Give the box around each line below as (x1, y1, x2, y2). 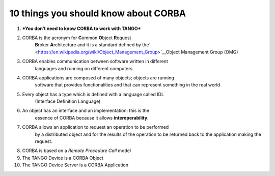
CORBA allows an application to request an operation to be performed (22, 124, 169, 130)
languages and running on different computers (35, 65, 133, 71)
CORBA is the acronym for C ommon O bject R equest (22, 35, 131, 41)
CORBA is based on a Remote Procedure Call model (22, 148, 131, 154)
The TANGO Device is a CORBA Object (22, 155, 104, 161)
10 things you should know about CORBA (9, 8, 186, 19)
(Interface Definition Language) (35, 98, 101, 104)
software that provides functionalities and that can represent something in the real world (35, 82, 221, 88)
